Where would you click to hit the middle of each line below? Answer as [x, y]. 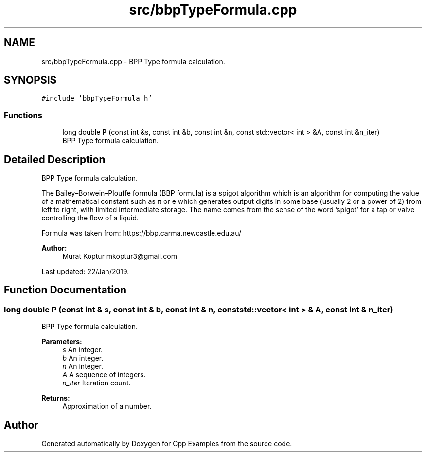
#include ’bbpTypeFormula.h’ [97, 99]
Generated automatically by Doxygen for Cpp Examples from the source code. [167, 444]
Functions [23, 115]
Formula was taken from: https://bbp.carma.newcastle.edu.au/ [142, 233]
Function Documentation [65, 290]
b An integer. [83, 358]
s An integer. [83, 350]
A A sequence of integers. [104, 375]
